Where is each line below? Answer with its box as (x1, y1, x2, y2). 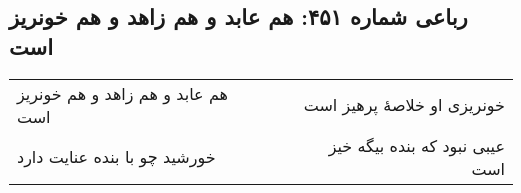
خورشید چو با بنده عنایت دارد (17, 145, 216, 169)
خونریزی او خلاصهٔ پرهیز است (303, 93, 505, 117)
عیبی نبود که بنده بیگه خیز (328, 133, 505, 157)
